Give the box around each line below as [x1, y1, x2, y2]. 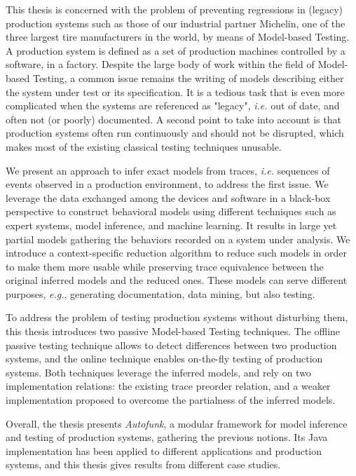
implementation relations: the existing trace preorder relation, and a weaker [6, 379, 331, 393]
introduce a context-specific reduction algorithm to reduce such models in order [6, 245, 347, 260]
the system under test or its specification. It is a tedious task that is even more [6, 84, 345, 99]
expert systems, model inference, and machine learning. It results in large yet [6, 217, 337, 232]
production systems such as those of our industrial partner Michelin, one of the [6, 15, 345, 30]
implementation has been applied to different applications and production [6, 443, 322, 458]
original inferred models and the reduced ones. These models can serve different [6, 273, 348, 287]
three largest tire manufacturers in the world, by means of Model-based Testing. [6, 29, 350, 44]
